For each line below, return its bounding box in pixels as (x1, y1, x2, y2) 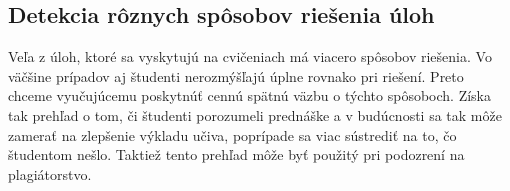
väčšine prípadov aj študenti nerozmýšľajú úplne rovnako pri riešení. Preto (8, 65, 464, 86)
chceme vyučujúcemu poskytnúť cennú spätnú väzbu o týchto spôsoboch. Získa (8, 85, 491, 106)
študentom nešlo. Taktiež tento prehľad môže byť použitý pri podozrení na (8, 144, 465, 165)
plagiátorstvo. (8, 163, 92, 184)
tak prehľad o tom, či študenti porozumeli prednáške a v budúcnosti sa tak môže (8, 104, 502, 125)
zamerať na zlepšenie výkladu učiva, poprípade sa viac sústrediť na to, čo (8, 124, 457, 145)
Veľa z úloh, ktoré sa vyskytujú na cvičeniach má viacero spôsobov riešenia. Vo (8, 46, 492, 67)
